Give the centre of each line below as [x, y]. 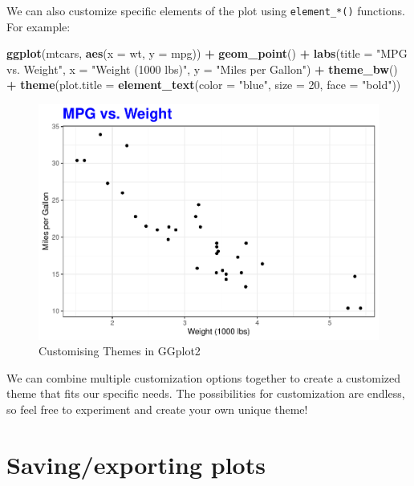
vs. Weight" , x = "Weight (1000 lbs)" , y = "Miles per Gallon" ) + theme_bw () [202, 69]
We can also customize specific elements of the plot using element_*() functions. [206, 10]
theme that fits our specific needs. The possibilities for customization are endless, [206, 393]
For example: [39, 26]
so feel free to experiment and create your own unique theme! [157, 409]
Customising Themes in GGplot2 [120, 351]
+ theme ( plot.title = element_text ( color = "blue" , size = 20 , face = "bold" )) [204, 85]
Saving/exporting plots [136, 464]
